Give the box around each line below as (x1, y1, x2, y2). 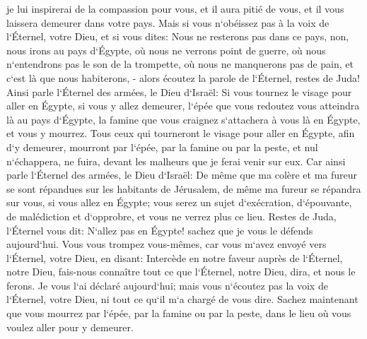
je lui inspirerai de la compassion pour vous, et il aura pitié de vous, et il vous (6, 1, 344, 16)
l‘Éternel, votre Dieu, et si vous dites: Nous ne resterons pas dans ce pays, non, (6, 29, 349, 44)
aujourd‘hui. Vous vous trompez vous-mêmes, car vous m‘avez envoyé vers (6, 237, 327, 251)
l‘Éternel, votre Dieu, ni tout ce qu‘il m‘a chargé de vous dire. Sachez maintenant (6, 292, 359, 307)
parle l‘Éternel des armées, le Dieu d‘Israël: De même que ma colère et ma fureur (6, 167, 358, 182)
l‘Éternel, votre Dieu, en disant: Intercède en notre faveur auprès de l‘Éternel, (6, 250, 343, 265)
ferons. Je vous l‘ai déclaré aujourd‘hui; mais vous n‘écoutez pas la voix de (6, 278, 328, 292)
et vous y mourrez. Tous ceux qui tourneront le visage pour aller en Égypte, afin (6, 126, 355, 141)
